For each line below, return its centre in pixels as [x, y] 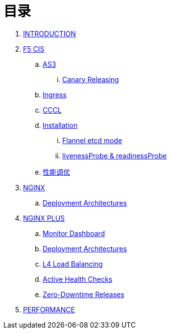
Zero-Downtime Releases [84, 294]
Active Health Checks [78, 279]
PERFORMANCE [49, 309]
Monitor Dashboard [74, 233]
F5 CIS [34, 49]
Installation [60, 125]
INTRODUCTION [49, 33]
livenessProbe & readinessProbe [115, 155]
